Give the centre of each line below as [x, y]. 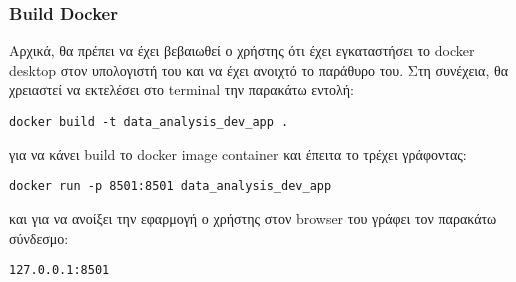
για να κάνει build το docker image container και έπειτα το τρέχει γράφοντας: [238, 153]
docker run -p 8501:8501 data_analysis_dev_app [170, 186]
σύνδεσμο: [39, 237]
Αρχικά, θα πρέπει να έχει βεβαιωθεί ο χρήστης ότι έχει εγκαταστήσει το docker [242, 50]
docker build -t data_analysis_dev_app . [149, 122]
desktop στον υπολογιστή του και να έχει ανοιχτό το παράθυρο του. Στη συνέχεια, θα [259, 69]
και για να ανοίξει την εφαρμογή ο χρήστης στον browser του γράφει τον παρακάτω [253, 217]
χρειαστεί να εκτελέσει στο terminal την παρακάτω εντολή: [181, 89]
